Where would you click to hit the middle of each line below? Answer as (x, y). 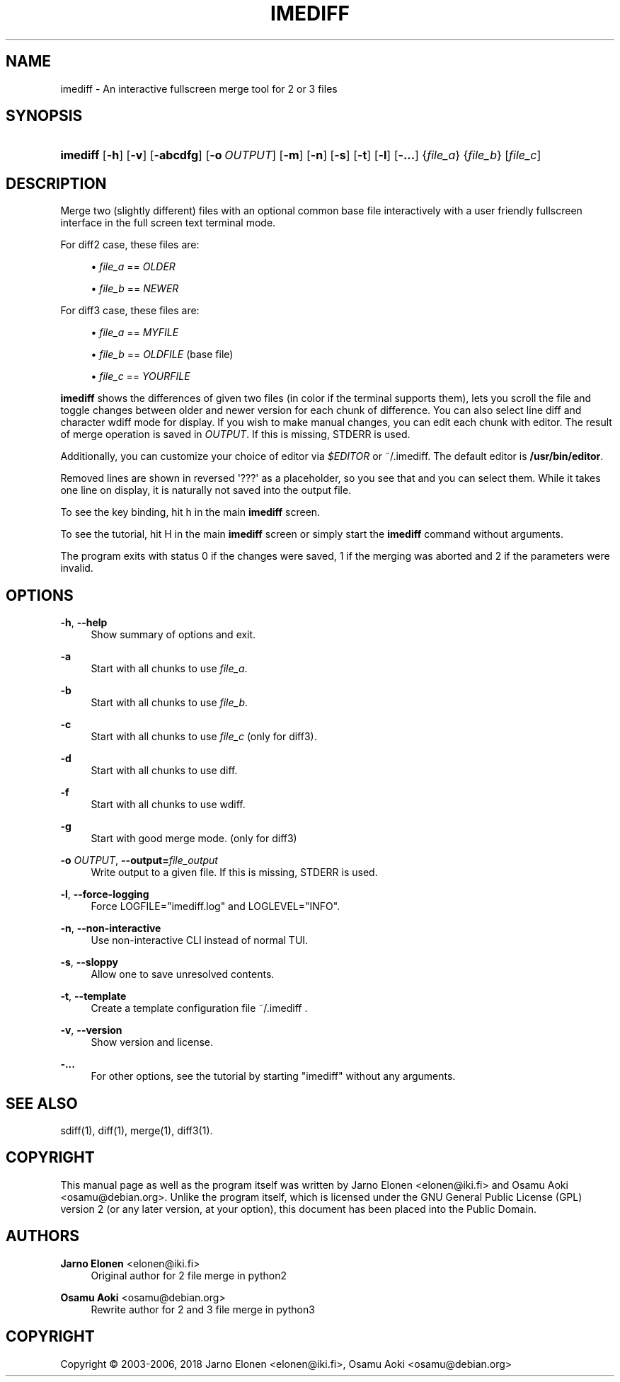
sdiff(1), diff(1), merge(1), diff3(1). (137, 1130)
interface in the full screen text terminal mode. (168, 223)
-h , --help (84, 623)
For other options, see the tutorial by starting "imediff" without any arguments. (273, 1076)
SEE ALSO (42, 1103)
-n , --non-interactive (111, 928)
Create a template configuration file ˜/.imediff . (199, 1008)
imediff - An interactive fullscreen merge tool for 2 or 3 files (199, 88)
